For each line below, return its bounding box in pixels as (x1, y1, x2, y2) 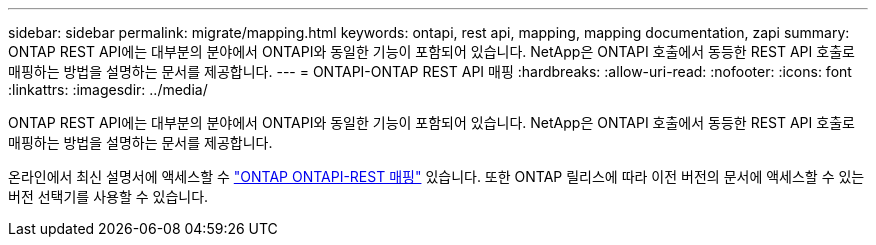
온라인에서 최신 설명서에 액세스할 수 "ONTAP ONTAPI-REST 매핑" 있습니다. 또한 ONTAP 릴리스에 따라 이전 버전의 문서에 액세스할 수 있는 (8, 168, 865, 185)
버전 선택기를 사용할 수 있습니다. (8, 188, 209, 205)
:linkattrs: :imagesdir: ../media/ (8, 81, 208, 98)
